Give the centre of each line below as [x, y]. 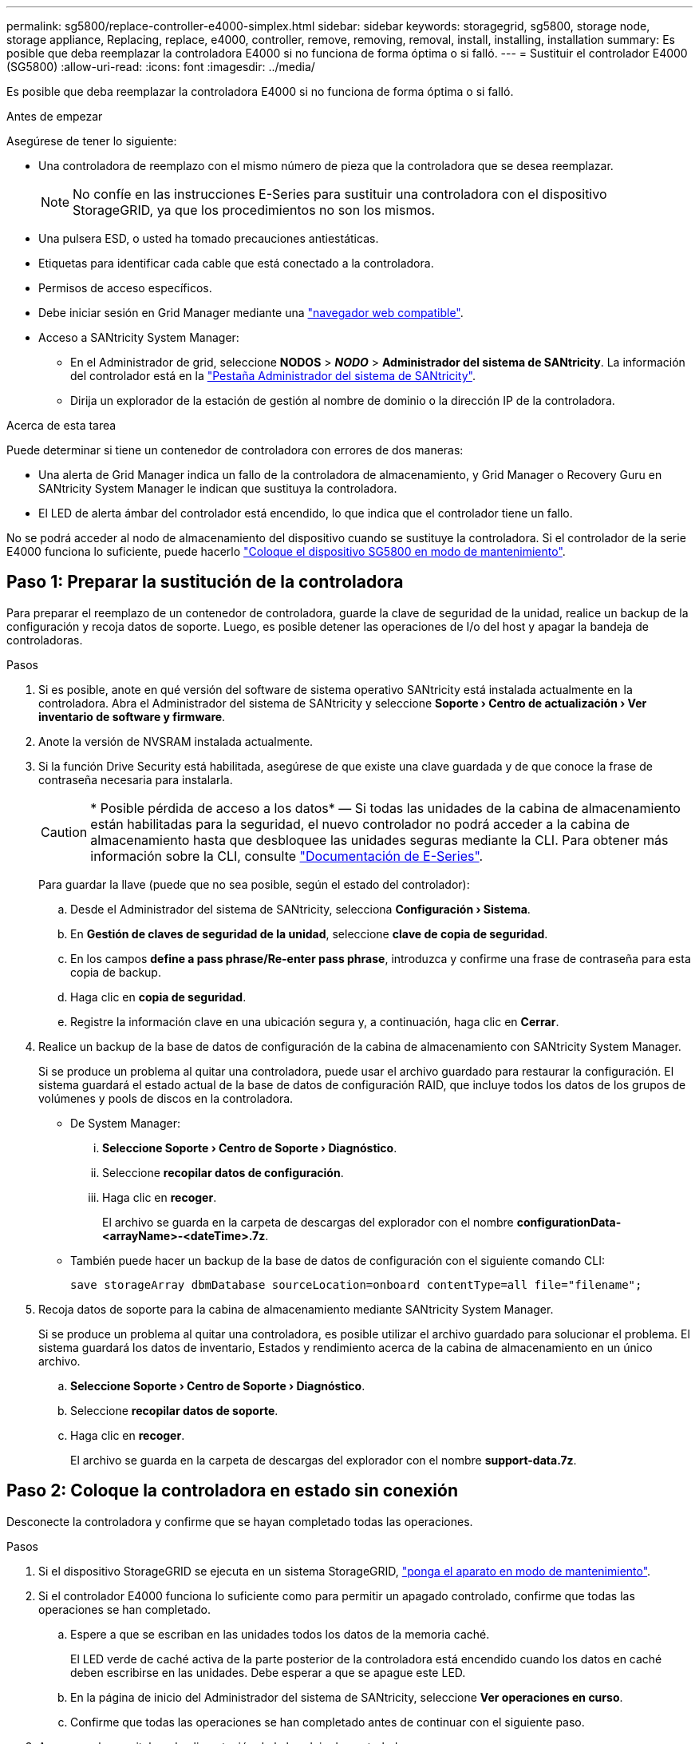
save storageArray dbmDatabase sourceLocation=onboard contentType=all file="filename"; [356, 1284]
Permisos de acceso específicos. [125, 288]
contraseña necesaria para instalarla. [136, 779]
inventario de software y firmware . [132, 716]
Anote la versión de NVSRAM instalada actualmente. [176, 741]
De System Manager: [125, 1123]
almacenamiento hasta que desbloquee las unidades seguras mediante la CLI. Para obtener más [379, 840]
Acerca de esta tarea [61, 425]
